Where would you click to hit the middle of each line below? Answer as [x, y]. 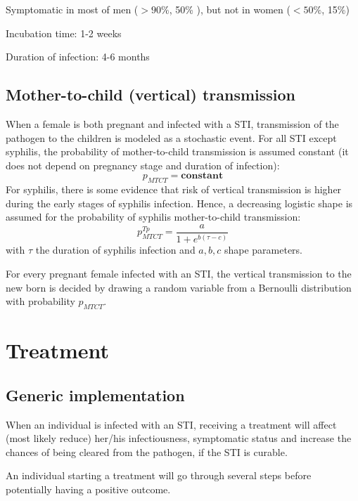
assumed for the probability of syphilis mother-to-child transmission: [153, 217]
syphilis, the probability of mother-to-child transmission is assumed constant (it [177, 151]
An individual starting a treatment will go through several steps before [159, 475]
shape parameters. [263, 250]
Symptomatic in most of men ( [72, 9]
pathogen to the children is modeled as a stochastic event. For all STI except [171, 137]
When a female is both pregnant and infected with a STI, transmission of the [172, 123]
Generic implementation [95, 395]
